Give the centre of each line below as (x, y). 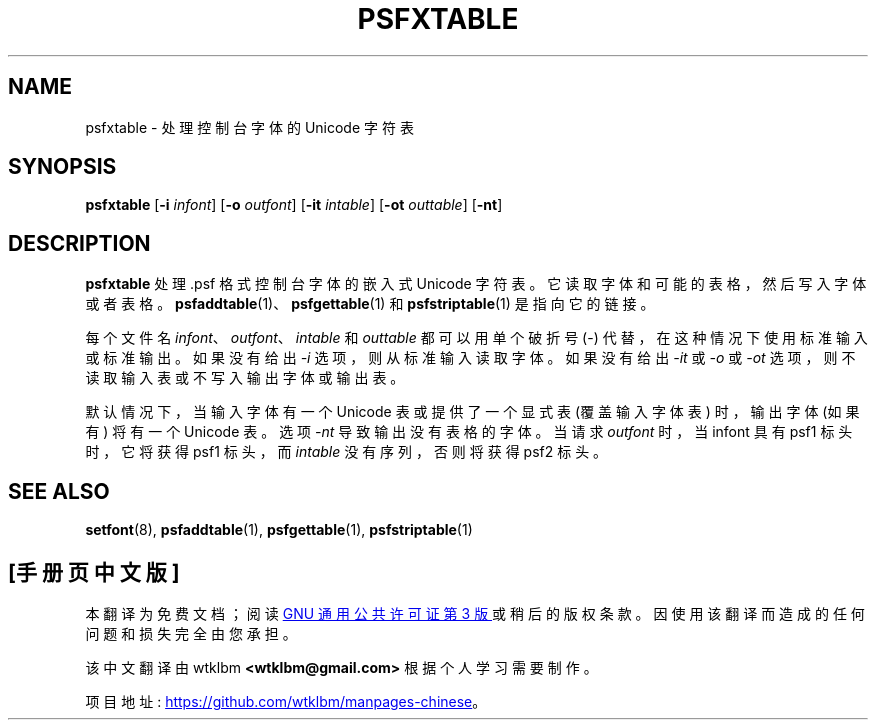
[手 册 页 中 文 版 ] (94, 572)
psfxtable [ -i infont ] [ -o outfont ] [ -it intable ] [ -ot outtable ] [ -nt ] (294, 205)
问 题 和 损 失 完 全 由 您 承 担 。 (191, 633)
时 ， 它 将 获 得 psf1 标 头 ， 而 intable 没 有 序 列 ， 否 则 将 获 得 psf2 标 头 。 (346, 452)
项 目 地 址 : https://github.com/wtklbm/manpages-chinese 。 (286, 701)
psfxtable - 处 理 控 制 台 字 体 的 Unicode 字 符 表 (249, 127)
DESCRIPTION (79, 243)
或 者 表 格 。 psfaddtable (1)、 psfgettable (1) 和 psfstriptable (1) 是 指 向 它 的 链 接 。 (370, 304)
